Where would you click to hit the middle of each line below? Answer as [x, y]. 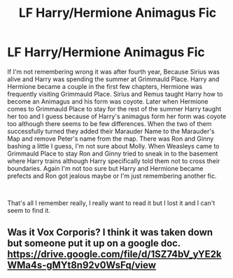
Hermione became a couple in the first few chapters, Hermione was [105, 86]
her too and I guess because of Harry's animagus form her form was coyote [117, 116]
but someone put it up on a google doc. [94, 243]
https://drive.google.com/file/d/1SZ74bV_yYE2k [114, 255]
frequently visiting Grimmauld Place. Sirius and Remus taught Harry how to [115, 94]
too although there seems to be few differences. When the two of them [110, 123]
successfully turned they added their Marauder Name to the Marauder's [111, 131]
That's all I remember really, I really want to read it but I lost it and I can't [111, 203]
